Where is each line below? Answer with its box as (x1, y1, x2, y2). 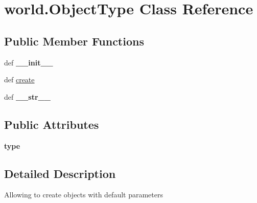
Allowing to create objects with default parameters (4, 189, 163, 200)
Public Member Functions (4, 33, 144, 49)
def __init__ (4, 57, 53, 67)
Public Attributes (4, 116, 99, 132)
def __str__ (4, 91, 51, 102)
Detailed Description (4, 165, 116, 181)
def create (4, 74, 35, 85)
